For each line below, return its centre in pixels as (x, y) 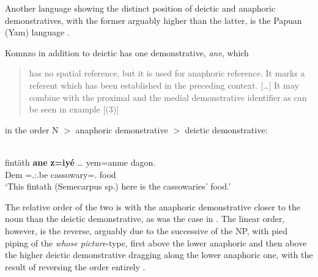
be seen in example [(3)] (74, 109)
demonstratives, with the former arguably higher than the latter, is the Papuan (153, 20)
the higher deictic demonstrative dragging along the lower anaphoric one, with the (159, 255)
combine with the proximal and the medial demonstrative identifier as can (168, 97)
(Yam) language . (37, 32)
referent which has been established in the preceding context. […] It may (164, 85)
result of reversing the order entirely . (75, 266)
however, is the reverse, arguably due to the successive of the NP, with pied (146, 230)
